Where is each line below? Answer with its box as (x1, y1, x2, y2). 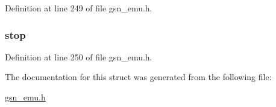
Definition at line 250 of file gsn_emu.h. (5, 50, 152, 63)
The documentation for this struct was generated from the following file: (5, 71, 272, 83)
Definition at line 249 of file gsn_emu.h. (5, 2, 152, 14)
